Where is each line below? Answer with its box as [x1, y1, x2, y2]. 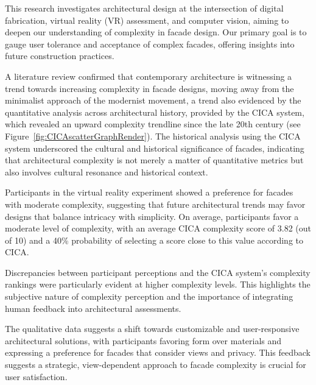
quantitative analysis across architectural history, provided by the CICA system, [5, 105, 304, 118]
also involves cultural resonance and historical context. [5, 165, 208, 178]
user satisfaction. [5, 370, 68, 383]
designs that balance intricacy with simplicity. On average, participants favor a [5, 210, 299, 222]
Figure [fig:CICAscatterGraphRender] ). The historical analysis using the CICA [5, 129, 301, 142]
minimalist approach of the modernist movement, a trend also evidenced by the [5, 94, 301, 107]
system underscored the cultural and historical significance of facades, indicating [5, 141, 304, 154]
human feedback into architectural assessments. [5, 302, 181, 314]
